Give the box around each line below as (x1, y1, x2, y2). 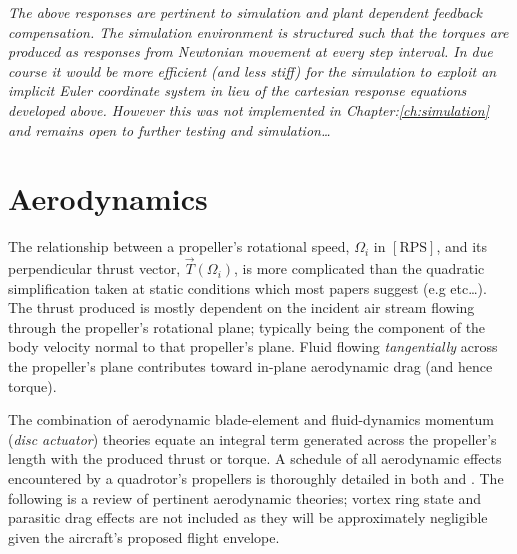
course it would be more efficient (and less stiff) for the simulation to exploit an (8, 60, 497, 81)
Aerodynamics (8, 178, 208, 219)
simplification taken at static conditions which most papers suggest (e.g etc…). (8, 277, 487, 298)
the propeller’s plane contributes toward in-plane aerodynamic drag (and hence (8, 356, 493, 377)
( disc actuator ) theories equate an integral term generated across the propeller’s (8, 428, 497, 449)
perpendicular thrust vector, (8, 258, 181, 279)
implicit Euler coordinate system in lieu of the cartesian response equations (8, 80, 467, 101)
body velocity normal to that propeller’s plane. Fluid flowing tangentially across (8, 336, 498, 357)
